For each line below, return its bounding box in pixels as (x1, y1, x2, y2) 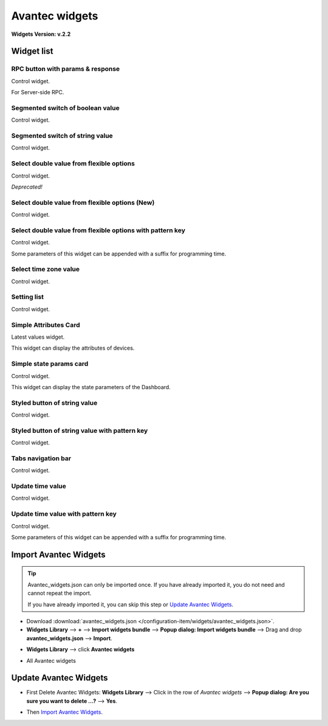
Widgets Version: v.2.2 (11, 30, 71, 38)
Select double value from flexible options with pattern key (11, 226, 185, 234)
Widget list (11, 46, 53, 57)
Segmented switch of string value (11, 131, 114, 140)
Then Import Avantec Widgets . (26, 708, 103, 716)
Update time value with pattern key (11, 510, 117, 518)
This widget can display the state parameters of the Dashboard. (11, 383, 171, 390)
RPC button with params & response (11, 64, 120, 73)
